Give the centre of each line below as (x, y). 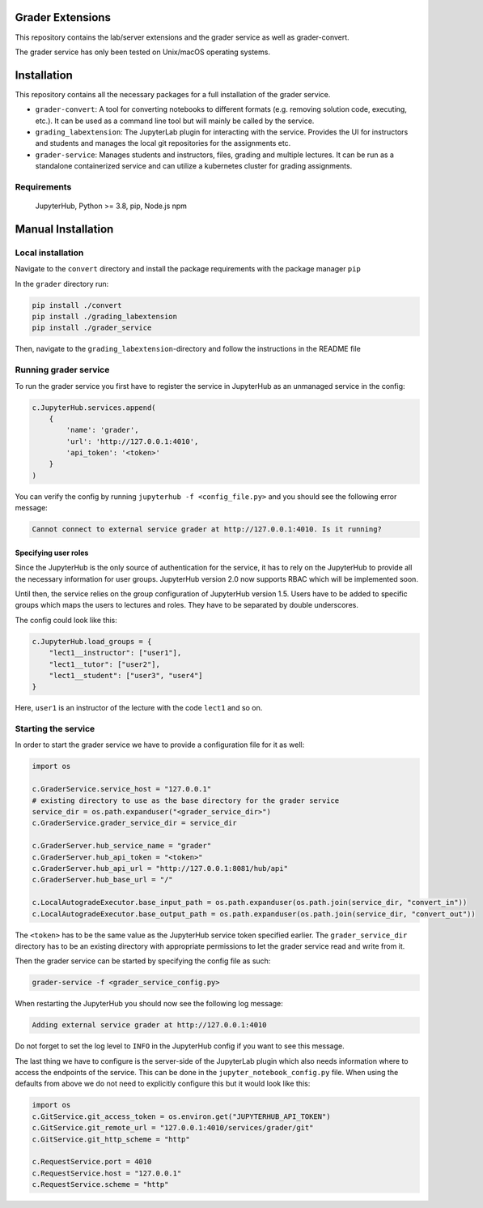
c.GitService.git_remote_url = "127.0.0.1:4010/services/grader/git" (173, 1128)
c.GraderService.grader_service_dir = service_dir (135, 823)
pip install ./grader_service (92, 328)
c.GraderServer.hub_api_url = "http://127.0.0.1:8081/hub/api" (160, 868)
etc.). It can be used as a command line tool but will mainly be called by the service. (175, 121)
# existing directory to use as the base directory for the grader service (186, 800)
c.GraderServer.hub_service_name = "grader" (122, 846)
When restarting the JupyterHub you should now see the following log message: (149, 1004)
